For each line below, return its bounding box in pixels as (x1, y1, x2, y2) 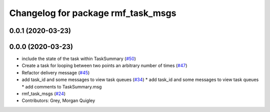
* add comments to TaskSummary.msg (21, 83, 102, 89)
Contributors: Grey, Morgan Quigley (21, 97, 95, 103)
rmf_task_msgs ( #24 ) (21, 90, 66, 97)
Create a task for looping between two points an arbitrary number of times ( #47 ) (21, 62, 187, 68)
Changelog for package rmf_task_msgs (9, 7, 176, 18)
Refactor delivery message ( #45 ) (21, 69, 90, 75)
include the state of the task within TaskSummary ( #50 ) (21, 55, 136, 62)
